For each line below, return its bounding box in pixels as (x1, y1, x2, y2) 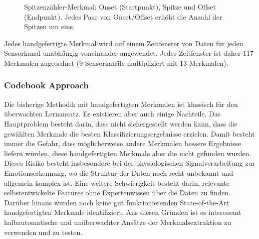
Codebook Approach (4, 79, 89, 91)
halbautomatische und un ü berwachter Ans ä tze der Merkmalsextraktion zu (4, 216, 231, 227)
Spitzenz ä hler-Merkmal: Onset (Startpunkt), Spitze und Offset (24, 2, 216, 12)
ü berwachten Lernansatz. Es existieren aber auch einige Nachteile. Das (4, 108, 221, 119)
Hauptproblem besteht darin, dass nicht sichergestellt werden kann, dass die (4, 118, 237, 129)
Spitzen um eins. (24, 21, 75, 32)
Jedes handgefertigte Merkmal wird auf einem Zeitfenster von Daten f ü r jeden (4, 38, 243, 48)
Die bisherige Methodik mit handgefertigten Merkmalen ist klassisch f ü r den (4, 98, 238, 109)
